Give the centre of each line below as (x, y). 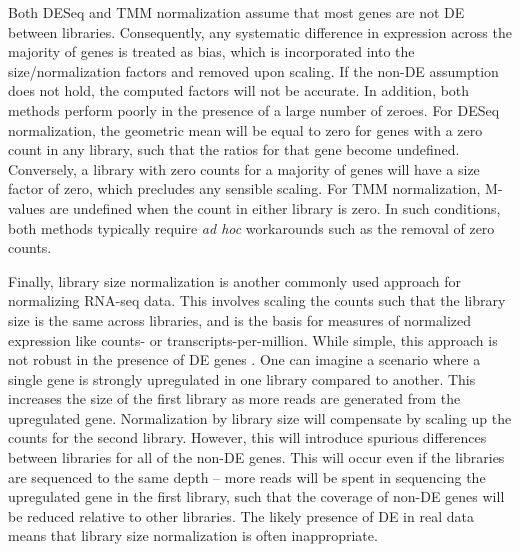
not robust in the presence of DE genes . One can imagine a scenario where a (244, 359)
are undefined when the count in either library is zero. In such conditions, (275, 207)
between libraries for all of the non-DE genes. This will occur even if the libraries (256, 457)
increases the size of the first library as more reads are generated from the (234, 398)
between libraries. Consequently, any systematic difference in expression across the (260, 31)
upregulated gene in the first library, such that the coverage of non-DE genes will (256, 496)
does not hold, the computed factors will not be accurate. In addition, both (239, 90)
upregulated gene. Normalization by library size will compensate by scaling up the (260, 417)
